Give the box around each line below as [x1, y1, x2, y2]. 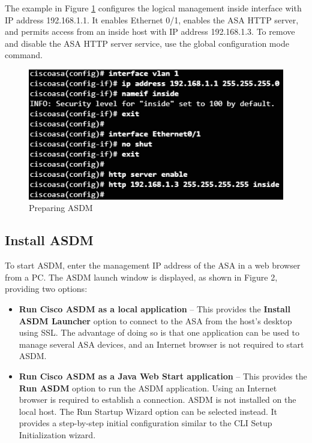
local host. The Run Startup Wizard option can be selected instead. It [19, 405, 278, 417]
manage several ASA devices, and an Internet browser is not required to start [19, 337, 304, 350]
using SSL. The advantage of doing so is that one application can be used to [19, 326, 299, 339]
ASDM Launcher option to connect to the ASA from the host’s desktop [19, 314, 292, 327]
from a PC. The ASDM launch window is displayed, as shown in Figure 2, [5, 270, 278, 283]
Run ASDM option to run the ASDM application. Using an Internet [19, 381, 277, 394]
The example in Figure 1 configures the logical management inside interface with [5, 2, 302, 14]
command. [5, 49, 43, 61]
